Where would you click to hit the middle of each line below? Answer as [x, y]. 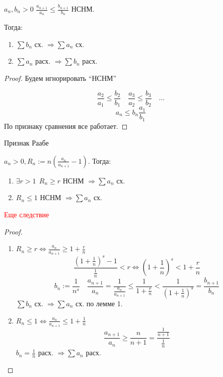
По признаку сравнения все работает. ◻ [66, 126]
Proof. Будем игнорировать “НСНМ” [60, 78]
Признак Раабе [26, 143]
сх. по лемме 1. [99, 303]
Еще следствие [27, 215]
